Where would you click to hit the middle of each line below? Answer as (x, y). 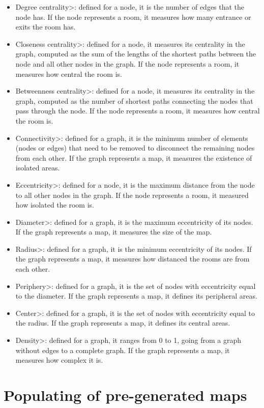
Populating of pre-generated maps (125, 395)
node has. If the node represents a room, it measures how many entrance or (133, 17)
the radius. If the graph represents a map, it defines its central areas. (123, 323)
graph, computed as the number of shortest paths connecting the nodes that (134, 100)
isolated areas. (38, 168)
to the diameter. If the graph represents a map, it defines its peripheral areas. (136, 296)
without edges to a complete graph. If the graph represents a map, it (123, 350)
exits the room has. (46, 27)
